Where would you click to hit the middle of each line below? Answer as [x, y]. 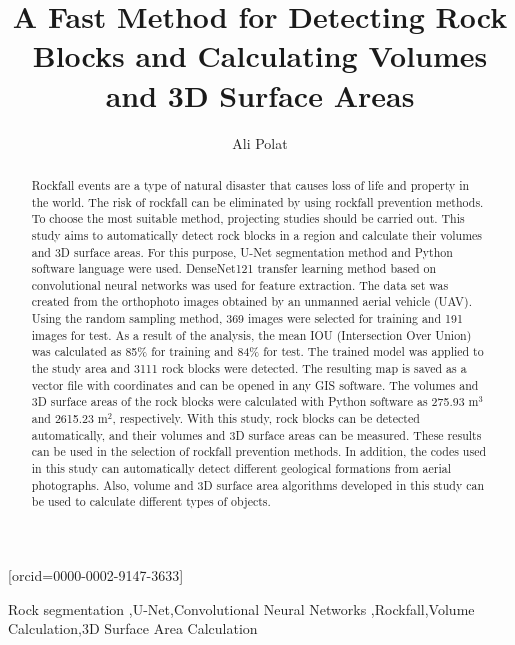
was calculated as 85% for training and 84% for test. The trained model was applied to [257, 351]
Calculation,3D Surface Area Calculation [133, 628]
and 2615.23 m [69, 418]
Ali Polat [260, 142]
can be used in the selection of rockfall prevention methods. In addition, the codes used [259, 451]
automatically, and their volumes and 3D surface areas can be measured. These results [256, 434]
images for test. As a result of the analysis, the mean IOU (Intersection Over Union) [251, 334]
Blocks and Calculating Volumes [260, 55]
